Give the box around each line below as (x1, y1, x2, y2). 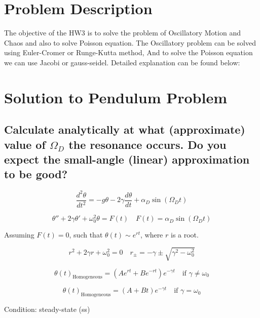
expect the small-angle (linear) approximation (4, 151, 250, 167)
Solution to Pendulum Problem (4, 87, 228, 107)
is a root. (170, 229, 199, 240)
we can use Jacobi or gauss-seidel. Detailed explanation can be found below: (4, 57, 240, 67)
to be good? (4, 166, 68, 182)
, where (140, 229, 163, 240)
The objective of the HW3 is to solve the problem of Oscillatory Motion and (4, 27, 241, 38)
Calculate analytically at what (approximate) (4, 122, 245, 137)
